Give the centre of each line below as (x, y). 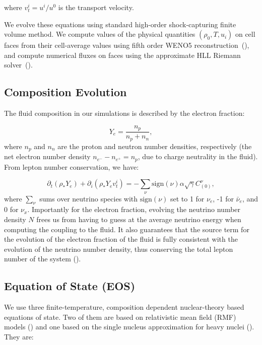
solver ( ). (18, 65)
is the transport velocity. (96, 7)
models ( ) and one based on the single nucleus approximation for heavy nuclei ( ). (129, 327)
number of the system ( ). (43, 259)
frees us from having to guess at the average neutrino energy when (139, 219)
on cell (245, 34)
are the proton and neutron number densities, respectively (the (155, 146)
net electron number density (47, 156)
